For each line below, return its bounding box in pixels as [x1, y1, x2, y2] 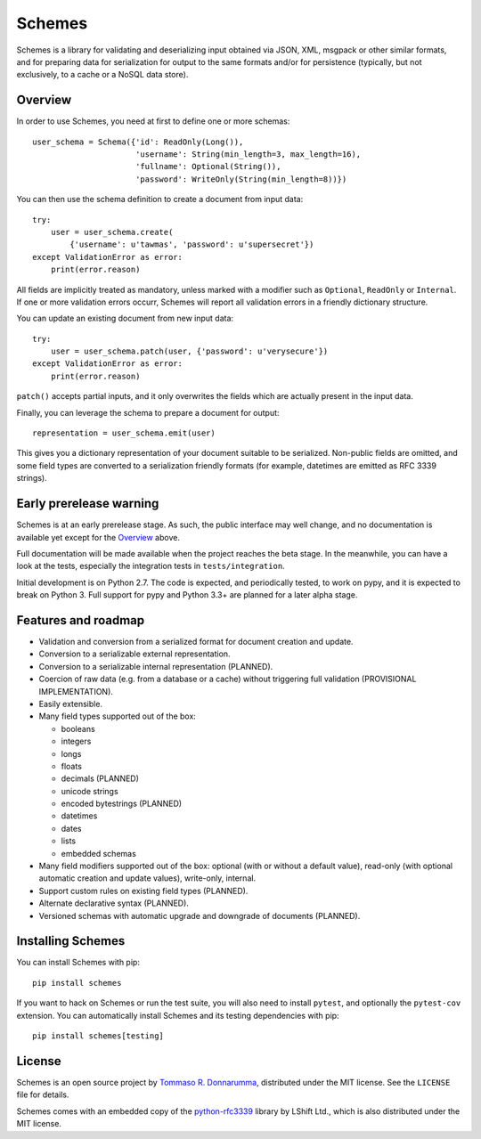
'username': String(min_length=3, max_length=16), [135, 150, 362, 159]
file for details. [16, 1089, 69, 1100]
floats [61, 761, 82, 771]
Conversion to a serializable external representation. [38, 648, 231, 659]
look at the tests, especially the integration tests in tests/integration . [16, 561, 285, 572]
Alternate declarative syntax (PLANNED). [38, 898, 189, 908]
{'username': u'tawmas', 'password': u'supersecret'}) [69, 240, 314, 249]
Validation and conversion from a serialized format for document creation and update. [38, 636, 354, 647]
